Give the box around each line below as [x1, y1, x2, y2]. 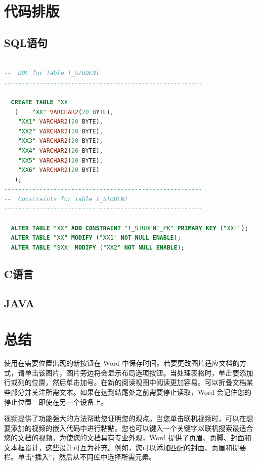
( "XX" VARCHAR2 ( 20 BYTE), [14, 108, 114, 116]
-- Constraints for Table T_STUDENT [4, 195, 128, 203]
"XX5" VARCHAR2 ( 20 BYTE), [18, 157, 103, 164]
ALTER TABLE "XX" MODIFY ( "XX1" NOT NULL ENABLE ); [11, 234, 181, 242]
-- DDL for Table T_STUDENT [4, 70, 100, 77]
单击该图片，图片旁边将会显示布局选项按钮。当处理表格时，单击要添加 [24, 367, 253, 378]
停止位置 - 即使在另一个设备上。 [4, 396, 108, 407]
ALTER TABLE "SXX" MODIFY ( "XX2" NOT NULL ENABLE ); [11, 244, 185, 251]
